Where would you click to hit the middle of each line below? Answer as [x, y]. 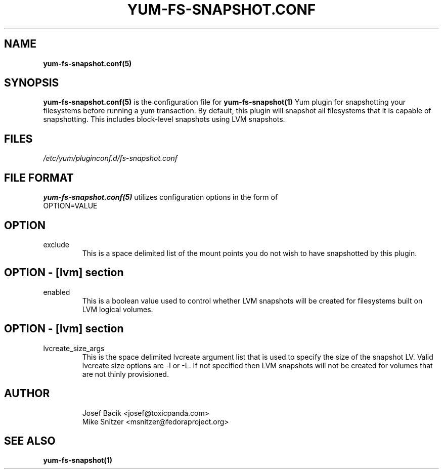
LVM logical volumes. [118, 309]
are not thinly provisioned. [125, 374]
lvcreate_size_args [74, 348]
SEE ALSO [30, 441]
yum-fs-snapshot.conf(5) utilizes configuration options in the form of [161, 197]
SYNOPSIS [32, 83]
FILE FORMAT [39, 178]
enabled [57, 292]
